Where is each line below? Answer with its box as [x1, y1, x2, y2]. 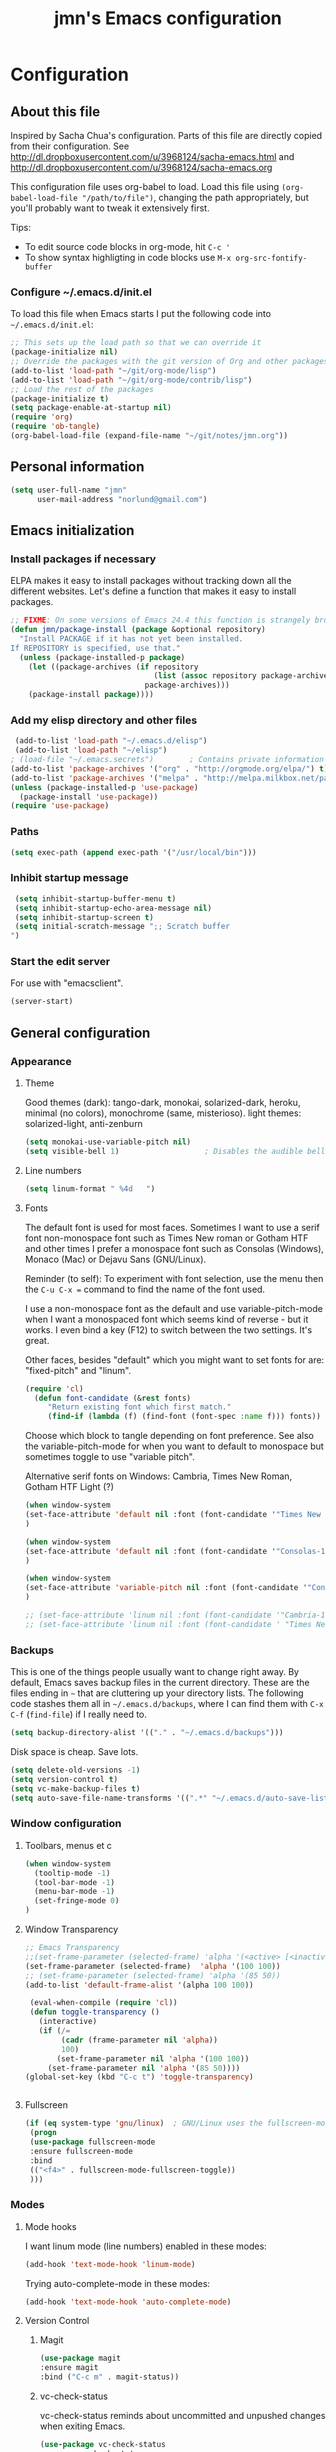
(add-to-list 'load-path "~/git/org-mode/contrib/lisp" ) [10, 375, 253, 385]
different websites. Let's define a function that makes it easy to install [10, 585, 297, 597]
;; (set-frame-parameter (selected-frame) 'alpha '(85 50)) [24, 1970, 281, 1981]
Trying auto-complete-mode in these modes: [24, 2277, 211, 2289]
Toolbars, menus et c [24, 1839, 113, 1851]
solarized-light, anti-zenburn [24, 1118, 143, 1130]
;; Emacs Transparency [24, 1943, 120, 1953]
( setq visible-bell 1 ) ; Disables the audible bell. [24, 1146, 330, 1156]
